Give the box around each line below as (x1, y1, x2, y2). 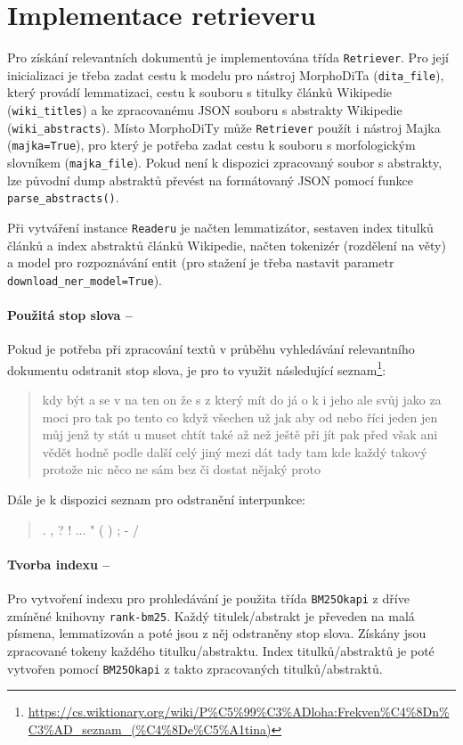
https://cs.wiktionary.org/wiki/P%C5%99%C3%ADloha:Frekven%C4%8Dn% (28, 702, 450, 721)
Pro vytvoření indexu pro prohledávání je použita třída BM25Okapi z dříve (7, 589, 410, 607)
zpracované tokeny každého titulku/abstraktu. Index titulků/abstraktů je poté (7, 641, 435, 659)
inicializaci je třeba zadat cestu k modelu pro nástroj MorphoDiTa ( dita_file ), (7, 65, 444, 84)
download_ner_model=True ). (7, 270, 162, 289)
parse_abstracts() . (7, 188, 119, 207)
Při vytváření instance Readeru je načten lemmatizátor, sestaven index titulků (7, 217, 434, 236)
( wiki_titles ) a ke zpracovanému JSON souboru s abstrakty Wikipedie (7, 101, 402, 119)
